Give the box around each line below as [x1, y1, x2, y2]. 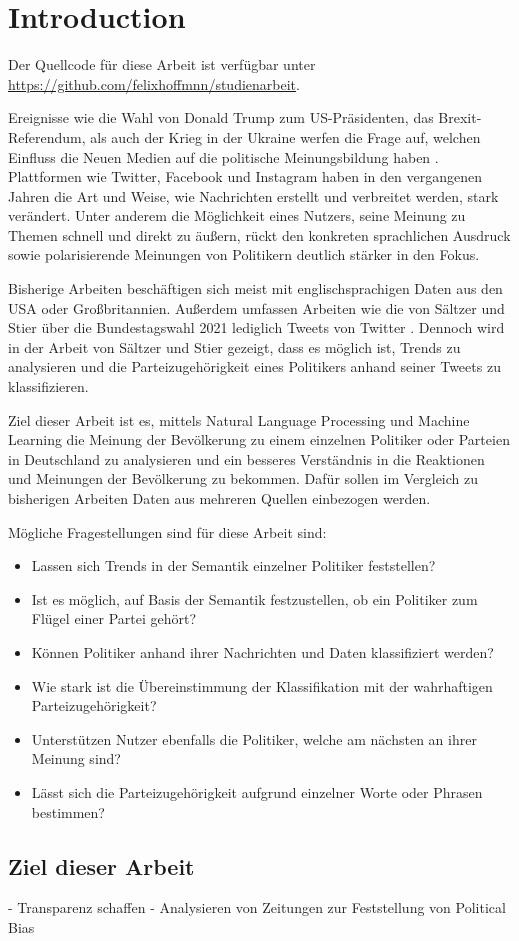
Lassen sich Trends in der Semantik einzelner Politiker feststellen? [31, 555, 436, 576]
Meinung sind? [31, 748, 121, 769]
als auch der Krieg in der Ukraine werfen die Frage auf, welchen [90, 126, 481, 147]
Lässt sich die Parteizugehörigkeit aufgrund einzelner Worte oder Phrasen [31, 781, 483, 802]
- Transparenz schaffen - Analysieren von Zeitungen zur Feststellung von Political [8, 897, 506, 918]
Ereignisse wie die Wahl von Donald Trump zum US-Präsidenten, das [8, 107, 434, 128]
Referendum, [8, 126, 86, 147]
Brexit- [438, 107, 482, 128]
